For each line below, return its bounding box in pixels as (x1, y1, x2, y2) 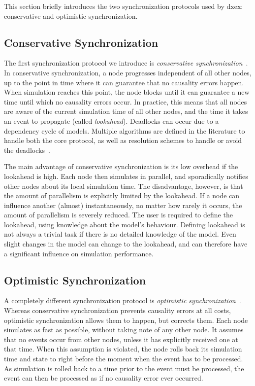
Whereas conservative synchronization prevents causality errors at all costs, (4, 305, 231, 316)
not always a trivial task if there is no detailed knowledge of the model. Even (4, 229, 236, 239)
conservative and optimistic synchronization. (4, 10, 138, 21)
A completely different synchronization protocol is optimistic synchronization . (4, 295, 241, 306)
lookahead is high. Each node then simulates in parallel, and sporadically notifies (4, 171, 248, 181)
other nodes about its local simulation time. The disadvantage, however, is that (4, 180, 243, 191)
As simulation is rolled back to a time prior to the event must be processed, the (4, 363, 244, 373)
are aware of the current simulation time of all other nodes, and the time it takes (4, 106, 248, 116)
